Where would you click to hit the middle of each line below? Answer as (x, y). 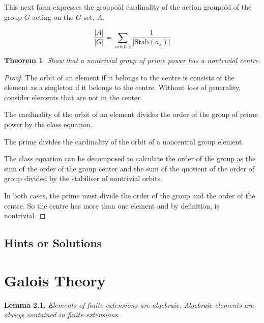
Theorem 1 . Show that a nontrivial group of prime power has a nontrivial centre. (132, 60)
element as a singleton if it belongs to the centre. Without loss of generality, (123, 87)
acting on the (53, 17)
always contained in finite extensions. (62, 315)
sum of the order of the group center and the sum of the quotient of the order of (129, 168)
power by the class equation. (48, 124)
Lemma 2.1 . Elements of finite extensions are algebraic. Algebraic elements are (129, 304)
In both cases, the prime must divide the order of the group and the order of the (130, 195)
